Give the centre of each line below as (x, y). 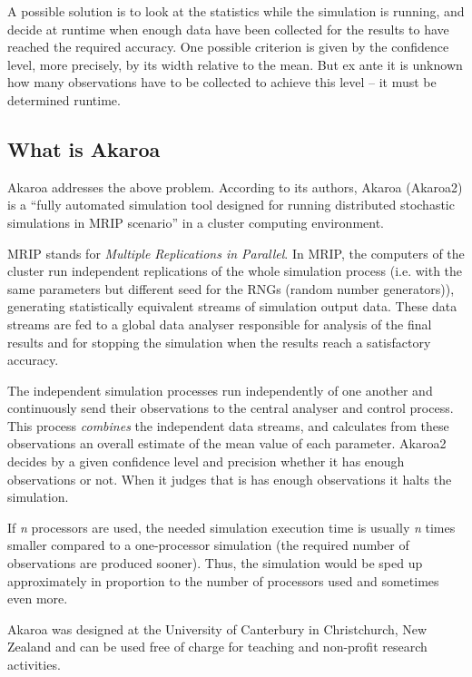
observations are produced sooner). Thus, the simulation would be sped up (215, 563)
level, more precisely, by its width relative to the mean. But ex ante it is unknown (235, 64)
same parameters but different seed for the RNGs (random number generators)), (231, 288)
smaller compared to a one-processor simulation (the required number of (208, 545)
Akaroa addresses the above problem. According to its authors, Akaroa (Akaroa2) (235, 186)
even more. (38, 599)
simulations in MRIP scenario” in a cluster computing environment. (196, 222)
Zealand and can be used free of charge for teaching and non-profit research (217, 647)
